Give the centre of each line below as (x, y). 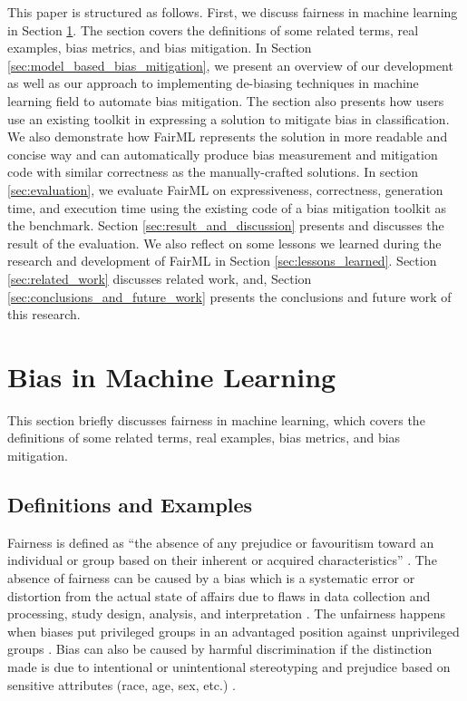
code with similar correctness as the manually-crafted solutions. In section (213, 172)
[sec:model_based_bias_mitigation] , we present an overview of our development (230, 65)
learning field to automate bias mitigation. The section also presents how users (226, 100)
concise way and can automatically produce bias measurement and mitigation (223, 154)
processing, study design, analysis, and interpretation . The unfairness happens (227, 613)
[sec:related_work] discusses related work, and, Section (160, 278)
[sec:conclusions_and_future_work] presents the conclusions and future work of (229, 296)
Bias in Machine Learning (172, 376)
